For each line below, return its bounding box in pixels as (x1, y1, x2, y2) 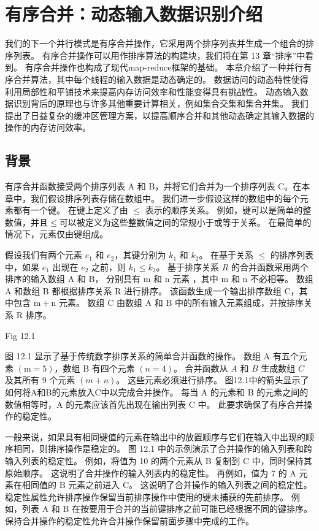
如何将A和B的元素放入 (5, 385, 95, 398)
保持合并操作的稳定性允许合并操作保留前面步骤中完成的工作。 (5, 514, 254, 527)
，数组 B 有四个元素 (54, 361, 135, 374)
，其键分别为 (114, 248, 166, 261)
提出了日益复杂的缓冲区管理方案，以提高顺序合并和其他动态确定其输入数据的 (5, 109, 314, 121)
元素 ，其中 (172, 272, 218, 285)
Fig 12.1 (5, 329, 36, 342)
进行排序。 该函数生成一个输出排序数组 (124, 284, 282, 297)
